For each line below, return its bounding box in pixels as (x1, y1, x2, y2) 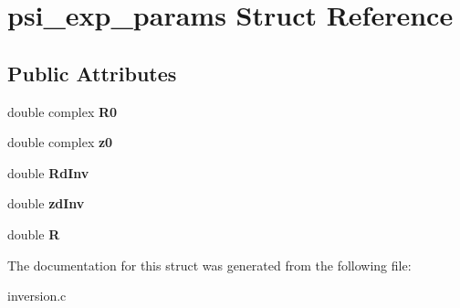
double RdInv (7, 163, 89, 182)
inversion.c (7, 286, 67, 305)
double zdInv (7, 194, 85, 213)
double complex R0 (7, 101, 118, 121)
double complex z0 (7, 133, 113, 152)
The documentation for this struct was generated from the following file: (7, 255, 412, 274)
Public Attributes (7, 58, 177, 87)
